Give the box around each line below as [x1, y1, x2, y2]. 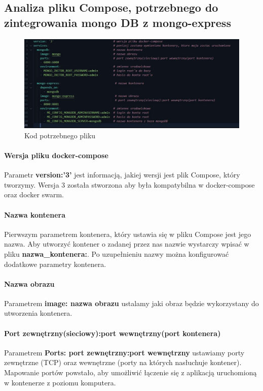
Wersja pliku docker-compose [4, 149, 108, 160]
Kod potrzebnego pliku [24, 130, 96, 140]
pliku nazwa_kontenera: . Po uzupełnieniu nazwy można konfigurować [4, 248, 229, 259]
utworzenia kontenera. [4, 308, 72, 318]
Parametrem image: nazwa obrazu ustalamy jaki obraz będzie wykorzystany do [4, 297, 259, 308]
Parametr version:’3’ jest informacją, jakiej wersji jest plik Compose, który [4, 169, 240, 180]
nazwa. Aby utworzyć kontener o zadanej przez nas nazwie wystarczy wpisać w [4, 238, 249, 249]
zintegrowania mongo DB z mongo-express [4, 14, 231, 30]
